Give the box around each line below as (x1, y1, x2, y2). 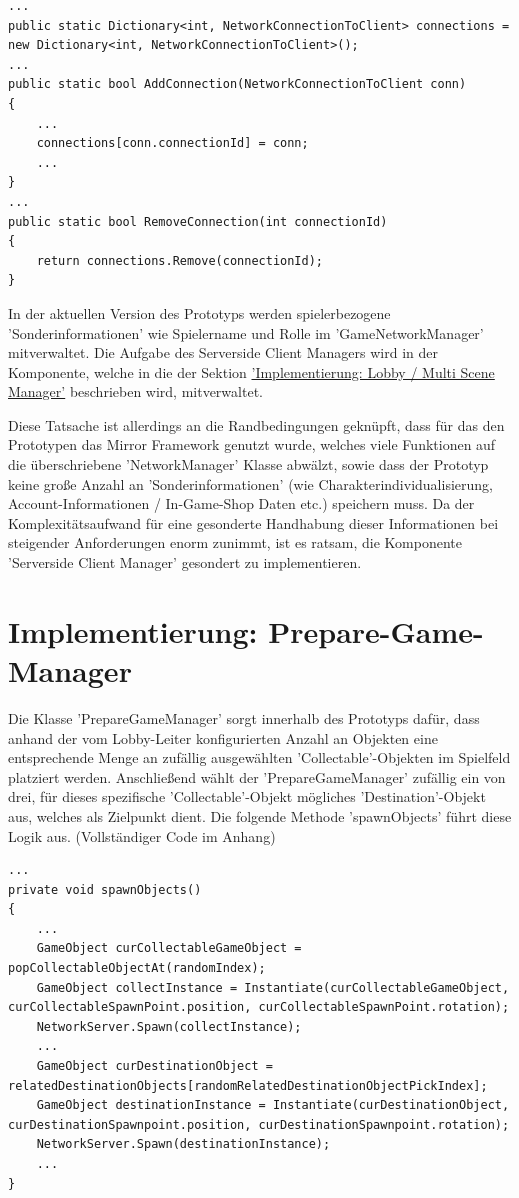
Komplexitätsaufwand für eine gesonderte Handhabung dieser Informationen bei (8, 512, 499, 533)
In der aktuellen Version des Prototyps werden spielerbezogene (8, 302, 391, 323)
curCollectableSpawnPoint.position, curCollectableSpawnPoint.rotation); (8, 1000, 510, 1015)
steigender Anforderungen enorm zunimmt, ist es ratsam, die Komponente (8, 532, 462, 553)
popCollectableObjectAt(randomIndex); (8, 961, 266, 976)
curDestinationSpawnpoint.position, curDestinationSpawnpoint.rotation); (8, 1117, 510, 1132)
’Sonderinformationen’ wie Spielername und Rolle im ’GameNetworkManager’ (8, 322, 484, 343)
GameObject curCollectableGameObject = (36, 941, 302, 956)
